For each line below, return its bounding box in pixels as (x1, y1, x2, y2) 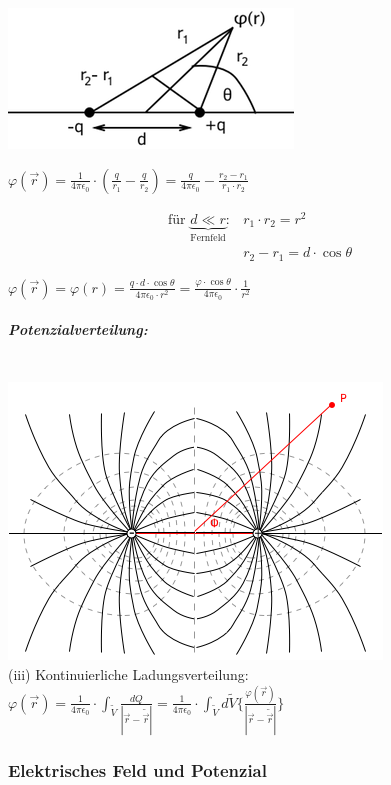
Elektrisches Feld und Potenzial (8, 758, 267, 783)
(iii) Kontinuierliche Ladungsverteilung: (8, 663, 249, 684)
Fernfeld (190, 232, 226, 243)
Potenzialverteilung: (8, 318, 148, 339)
